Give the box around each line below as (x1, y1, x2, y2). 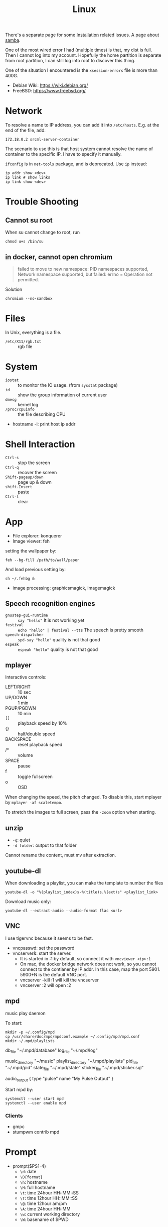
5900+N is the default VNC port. (20, 971, 88, 977)
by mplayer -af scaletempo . (5, 800, 63, 806)
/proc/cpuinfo (5, 407, 35, 412)
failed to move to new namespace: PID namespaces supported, (17, 266, 149, 272)
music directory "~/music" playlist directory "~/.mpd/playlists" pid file (5, 1058, 138, 1065)
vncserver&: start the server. (12, 950, 72, 956)
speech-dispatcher (5, 632, 44, 637)
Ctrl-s (5, 455, 19, 460)
